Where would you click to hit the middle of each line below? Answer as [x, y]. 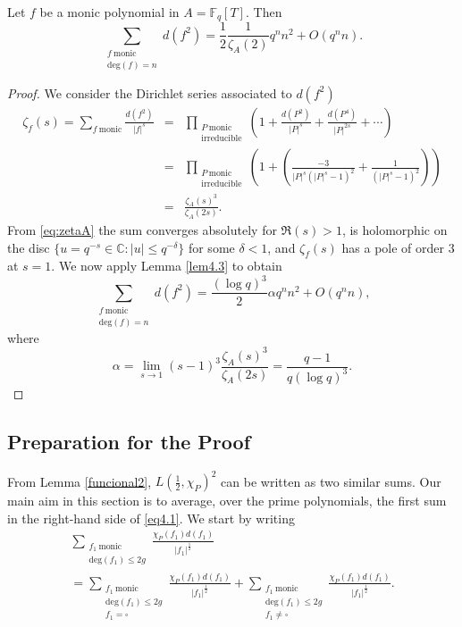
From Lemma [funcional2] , [80, 481]
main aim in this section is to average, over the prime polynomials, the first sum [227, 501]
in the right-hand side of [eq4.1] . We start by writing [151, 518]
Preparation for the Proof [129, 441]
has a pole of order [393, 247]
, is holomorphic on [395, 230]
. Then [264, 12]
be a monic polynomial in [109, 12]
